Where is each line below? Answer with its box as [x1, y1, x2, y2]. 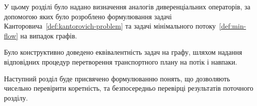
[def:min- [219, 21, 246, 31]
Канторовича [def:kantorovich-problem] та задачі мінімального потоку [4, 21, 216, 31]
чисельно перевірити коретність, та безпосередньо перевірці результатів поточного [4, 83, 254, 93]
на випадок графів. [20, 30, 77, 40]
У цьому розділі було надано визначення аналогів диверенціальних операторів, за [4, 1, 251, 11]
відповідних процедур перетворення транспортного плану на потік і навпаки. [4, 56, 237, 67]
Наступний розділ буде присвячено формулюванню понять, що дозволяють [4, 73, 230, 83]
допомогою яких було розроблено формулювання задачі [4, 11, 172, 21]
